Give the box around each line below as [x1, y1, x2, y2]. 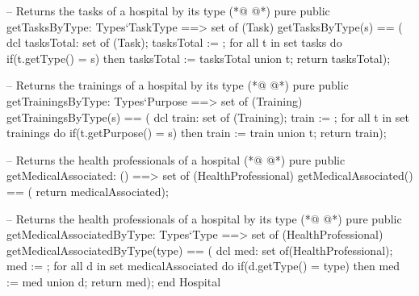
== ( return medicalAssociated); [6, 182, 169, 199]
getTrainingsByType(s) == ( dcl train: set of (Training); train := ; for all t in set [6, 108, 409, 125]
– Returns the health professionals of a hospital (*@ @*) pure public [6, 151, 346, 168]
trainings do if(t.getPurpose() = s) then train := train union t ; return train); [6, 124, 387, 141]
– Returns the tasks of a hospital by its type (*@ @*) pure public [6, 2, 330, 19]
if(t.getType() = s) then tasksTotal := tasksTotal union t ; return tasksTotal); [6, 49, 391, 66]
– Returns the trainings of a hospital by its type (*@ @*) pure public [6, 77, 349, 94]
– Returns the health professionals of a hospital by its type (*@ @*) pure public [6, 210, 402, 227]
